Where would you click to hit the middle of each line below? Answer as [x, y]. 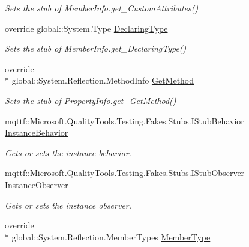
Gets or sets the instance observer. [68, 205]
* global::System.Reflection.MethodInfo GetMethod [100, 80]
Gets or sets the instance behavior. [68, 152]
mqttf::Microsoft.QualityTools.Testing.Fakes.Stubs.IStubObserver [125, 173]
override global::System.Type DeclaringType [86, 28]
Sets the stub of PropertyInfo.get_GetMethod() [91, 100]
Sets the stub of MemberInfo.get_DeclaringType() [96, 48]
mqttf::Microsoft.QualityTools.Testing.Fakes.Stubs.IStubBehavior [124, 120]
